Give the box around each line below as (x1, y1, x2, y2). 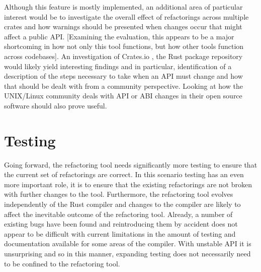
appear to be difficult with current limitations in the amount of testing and (4, 228, 236, 239)
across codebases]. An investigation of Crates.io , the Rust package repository (4, 50, 243, 61)
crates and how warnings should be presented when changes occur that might (4, 21, 242, 32)
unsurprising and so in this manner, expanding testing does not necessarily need (4, 248, 251, 258)
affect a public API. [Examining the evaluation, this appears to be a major (4, 31, 234, 41)
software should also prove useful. (4, 100, 107, 111)
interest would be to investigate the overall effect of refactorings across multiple (4, 11, 249, 22)
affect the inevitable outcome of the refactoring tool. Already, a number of (4, 208, 233, 219)
